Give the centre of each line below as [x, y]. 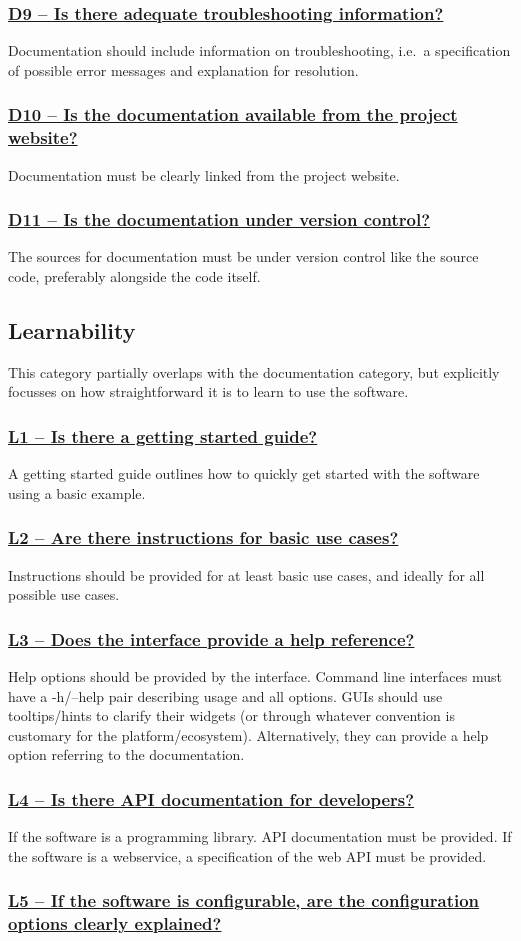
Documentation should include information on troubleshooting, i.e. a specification [259, 50]
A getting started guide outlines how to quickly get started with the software [244, 473]
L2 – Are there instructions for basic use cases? [203, 537]
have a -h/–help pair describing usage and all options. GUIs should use [225, 695]
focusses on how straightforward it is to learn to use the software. [208, 391]
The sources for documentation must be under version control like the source [243, 256]
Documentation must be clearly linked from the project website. [204, 174]
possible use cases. [64, 594]
